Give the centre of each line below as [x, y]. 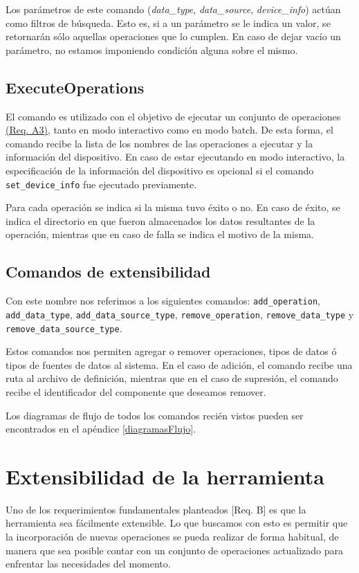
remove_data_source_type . [64, 328]
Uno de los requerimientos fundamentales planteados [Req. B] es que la [156, 509]
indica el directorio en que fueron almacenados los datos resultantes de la [160, 220]
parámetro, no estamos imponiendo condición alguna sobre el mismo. [152, 49]
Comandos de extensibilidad [108, 272]
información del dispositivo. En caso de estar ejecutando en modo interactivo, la [175, 157]
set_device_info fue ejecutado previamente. [101, 184]
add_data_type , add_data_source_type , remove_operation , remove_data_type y [180, 314]
